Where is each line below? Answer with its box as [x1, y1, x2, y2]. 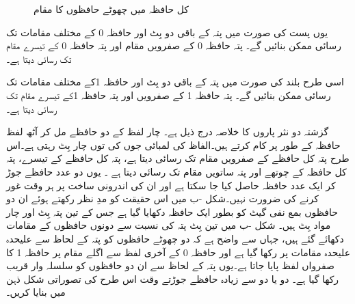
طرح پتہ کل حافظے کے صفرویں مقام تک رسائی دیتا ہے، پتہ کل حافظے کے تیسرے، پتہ [6, 151, 350, 165]
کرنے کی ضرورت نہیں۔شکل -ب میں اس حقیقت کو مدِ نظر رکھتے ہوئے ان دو [6, 191, 319, 206]
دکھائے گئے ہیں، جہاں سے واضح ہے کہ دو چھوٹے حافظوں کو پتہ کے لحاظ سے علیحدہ [6, 231, 344, 245]
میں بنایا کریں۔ [6, 285, 66, 299]
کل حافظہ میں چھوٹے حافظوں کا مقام [34, 2, 189, 16]
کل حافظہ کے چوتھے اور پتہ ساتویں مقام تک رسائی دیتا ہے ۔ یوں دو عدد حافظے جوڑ [6, 164, 347, 178]
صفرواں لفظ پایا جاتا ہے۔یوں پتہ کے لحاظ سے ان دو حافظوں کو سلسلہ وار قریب [6, 258, 334, 273]
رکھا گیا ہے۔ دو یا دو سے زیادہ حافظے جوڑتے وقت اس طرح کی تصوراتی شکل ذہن [6, 271, 339, 286]
